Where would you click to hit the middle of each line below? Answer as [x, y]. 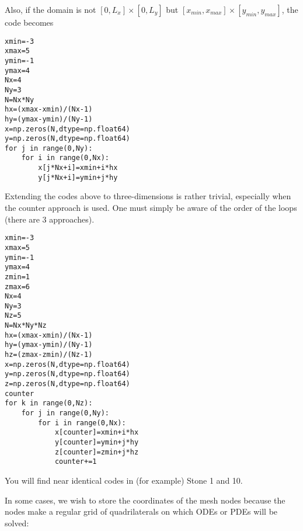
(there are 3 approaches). [50, 219]
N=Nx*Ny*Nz [26, 326]
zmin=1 [17, 277]
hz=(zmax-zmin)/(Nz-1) [49, 355]
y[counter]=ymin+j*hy [97, 442]
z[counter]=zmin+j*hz [97, 452]
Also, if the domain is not [50, 9]
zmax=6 [17, 287]
